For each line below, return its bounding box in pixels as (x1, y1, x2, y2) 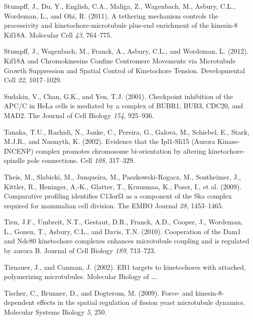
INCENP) (4, 145, 34, 156)
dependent (4, 297, 35, 307)
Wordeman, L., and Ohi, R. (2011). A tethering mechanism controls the (4, 10, 218, 20)
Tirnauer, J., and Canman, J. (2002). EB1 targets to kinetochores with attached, (4, 261, 246, 272)
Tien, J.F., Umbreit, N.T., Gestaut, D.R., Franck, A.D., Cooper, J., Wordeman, (4, 217, 243, 227)
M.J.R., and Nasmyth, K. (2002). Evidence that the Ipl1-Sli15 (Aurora (4, 136, 215, 146)
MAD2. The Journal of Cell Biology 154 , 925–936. (4, 110, 154, 120)
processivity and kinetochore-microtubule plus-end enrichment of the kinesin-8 (4, 20, 238, 30)
